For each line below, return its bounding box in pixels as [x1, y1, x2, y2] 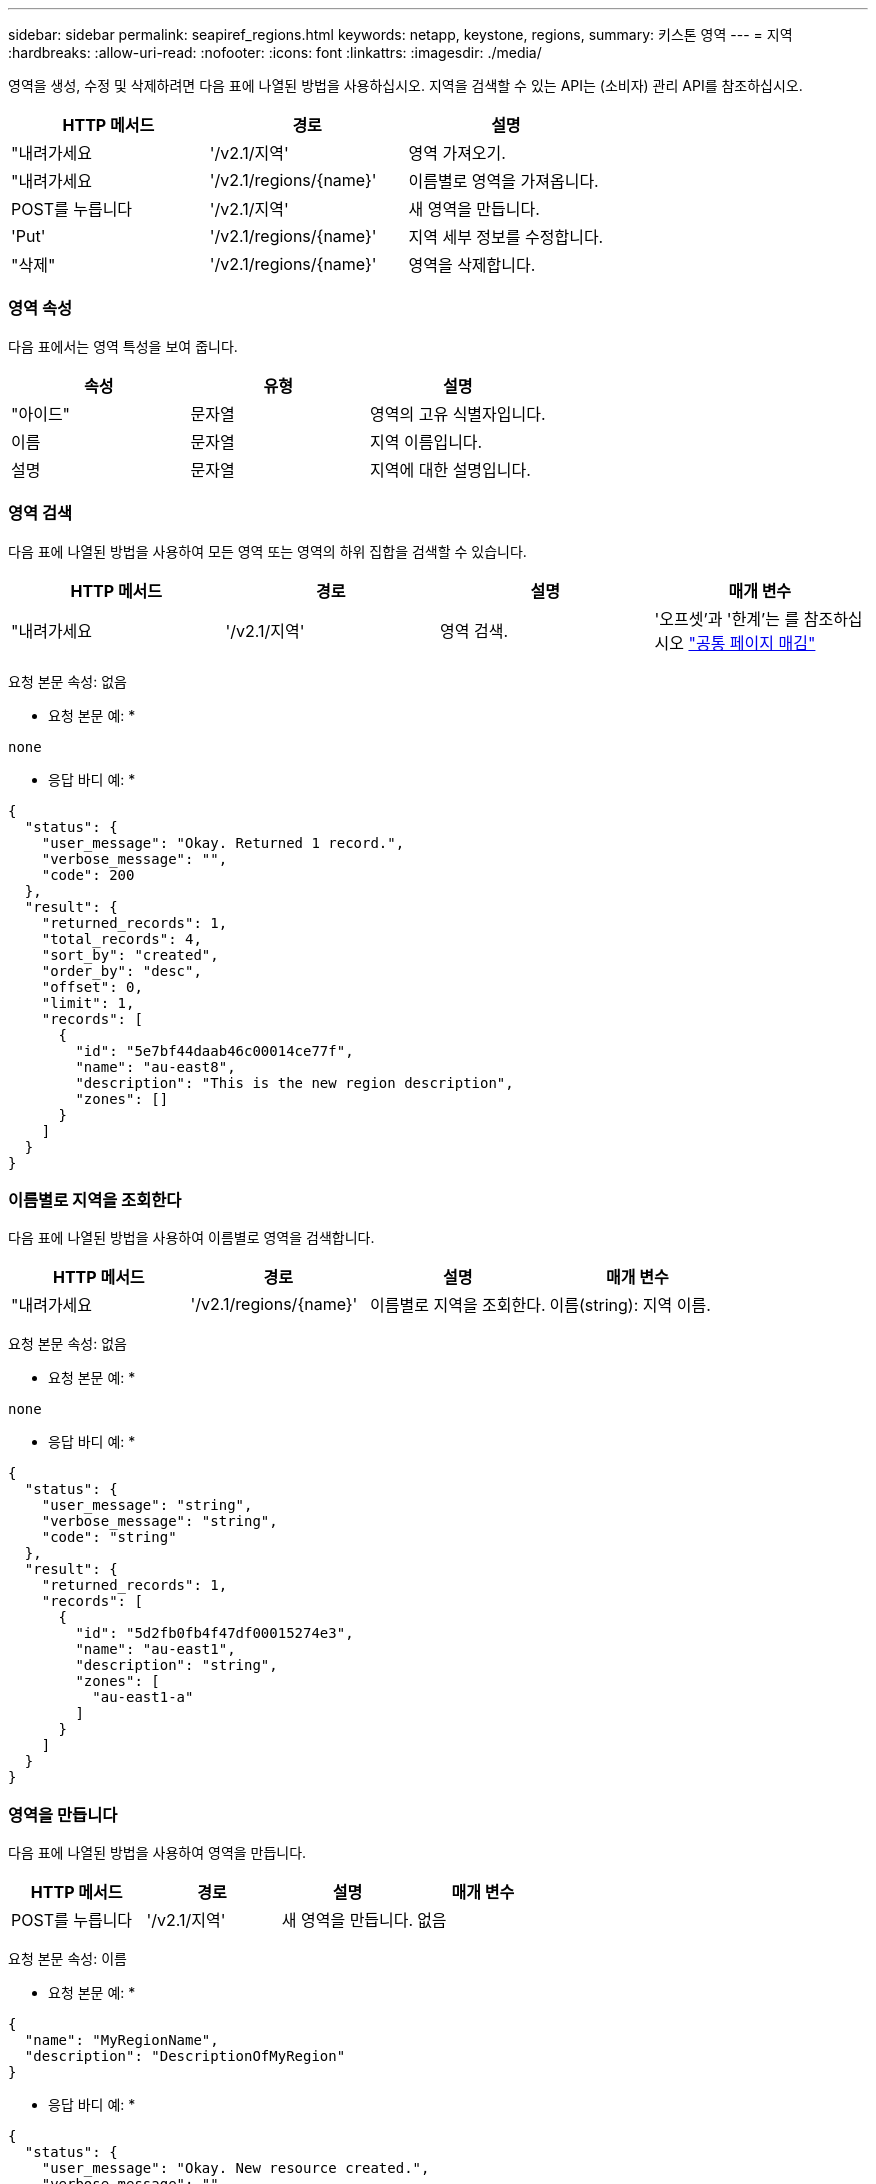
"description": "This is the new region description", [75, 1074, 514, 1091]
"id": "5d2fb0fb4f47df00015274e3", [75, 1625, 354, 1642]
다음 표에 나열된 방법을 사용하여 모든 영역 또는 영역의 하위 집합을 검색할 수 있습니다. [8, 542, 527, 560]
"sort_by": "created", [41, 946, 219, 963]
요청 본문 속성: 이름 [8, 1950, 127, 1967]
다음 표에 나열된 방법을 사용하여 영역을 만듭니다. [8, 1844, 307, 1861]
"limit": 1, [41, 994, 135, 1011]
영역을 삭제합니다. [408, 255, 536, 275]
